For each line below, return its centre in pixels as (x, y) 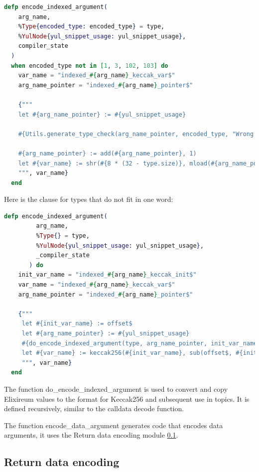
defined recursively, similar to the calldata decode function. (94, 408)
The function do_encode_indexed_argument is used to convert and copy (116, 389)
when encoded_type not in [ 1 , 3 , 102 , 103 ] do (90, 66)
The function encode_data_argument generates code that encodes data (114, 425)
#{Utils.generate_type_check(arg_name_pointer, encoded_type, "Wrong (136, 134)
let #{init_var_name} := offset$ (77, 324)
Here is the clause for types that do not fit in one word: (89, 199)
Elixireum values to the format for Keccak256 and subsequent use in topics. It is (127, 398)
